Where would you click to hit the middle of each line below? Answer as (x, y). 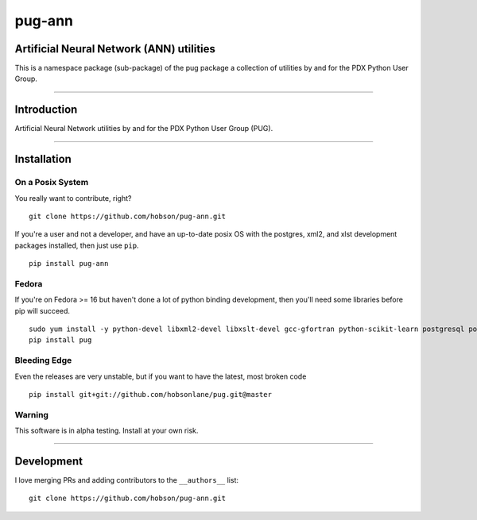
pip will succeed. (43, 310)
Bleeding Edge (43, 360)
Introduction (46, 110)
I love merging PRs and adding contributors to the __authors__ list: (126, 480)
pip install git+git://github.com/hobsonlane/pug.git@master (150, 394)
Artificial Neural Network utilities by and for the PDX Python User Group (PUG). (144, 129)
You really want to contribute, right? (73, 198)
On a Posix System (52, 183)
